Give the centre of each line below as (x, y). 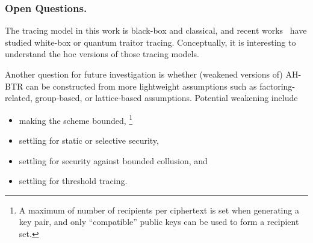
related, (19, 98)
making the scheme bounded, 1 (76, 119)
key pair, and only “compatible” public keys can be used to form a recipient (159, 222)
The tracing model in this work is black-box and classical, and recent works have (156, 30)
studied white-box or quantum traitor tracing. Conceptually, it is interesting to (150, 42)
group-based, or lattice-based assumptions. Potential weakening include (166, 98)
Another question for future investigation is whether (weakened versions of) (144, 74)
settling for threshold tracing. (73, 181)
